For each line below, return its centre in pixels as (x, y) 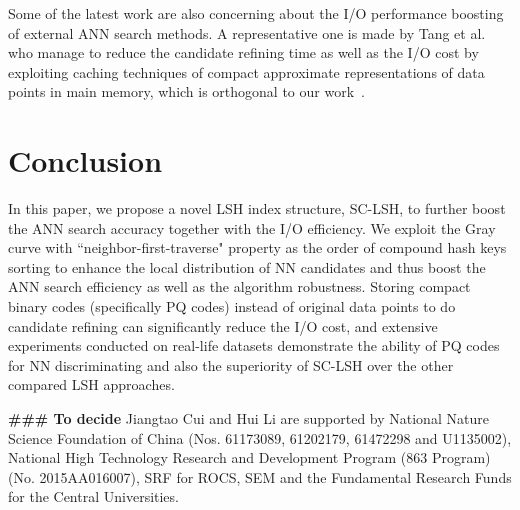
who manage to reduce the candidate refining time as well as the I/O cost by (243, 52)
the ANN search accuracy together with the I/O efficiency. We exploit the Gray (252, 227)
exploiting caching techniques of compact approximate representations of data (246, 71)
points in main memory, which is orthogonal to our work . (186, 91)
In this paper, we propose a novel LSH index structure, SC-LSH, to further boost (257, 208)
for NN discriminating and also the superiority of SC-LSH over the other (231, 364)
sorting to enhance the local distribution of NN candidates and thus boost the (247, 266)
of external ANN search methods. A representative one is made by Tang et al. (247, 32)
